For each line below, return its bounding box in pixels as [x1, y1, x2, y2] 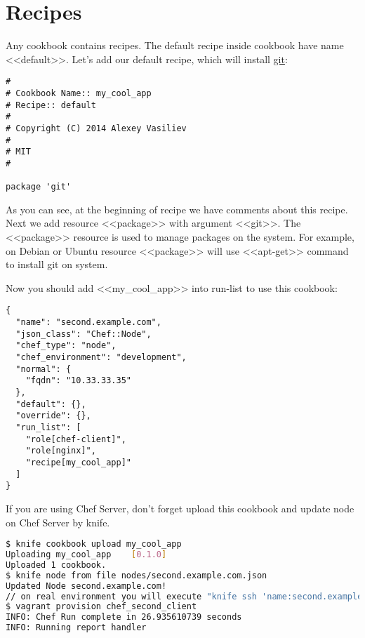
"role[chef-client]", [25, 434, 126, 444]
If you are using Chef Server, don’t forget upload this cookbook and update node [6, 500, 354, 515]
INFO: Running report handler [6, 623, 147, 633]
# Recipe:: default [6, 100, 96, 110]
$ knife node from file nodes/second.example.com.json [6, 570, 267, 580]
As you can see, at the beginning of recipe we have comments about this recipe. [6, 201, 348, 216]
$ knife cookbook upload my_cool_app [6, 539, 182, 550]
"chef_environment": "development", [15, 352, 187, 363]
